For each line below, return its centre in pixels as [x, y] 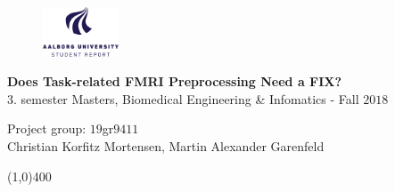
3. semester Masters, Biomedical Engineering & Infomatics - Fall [183, 98]
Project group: [47, 128]
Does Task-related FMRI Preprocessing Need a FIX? [175, 81]
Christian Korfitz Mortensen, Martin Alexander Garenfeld [166, 146]
